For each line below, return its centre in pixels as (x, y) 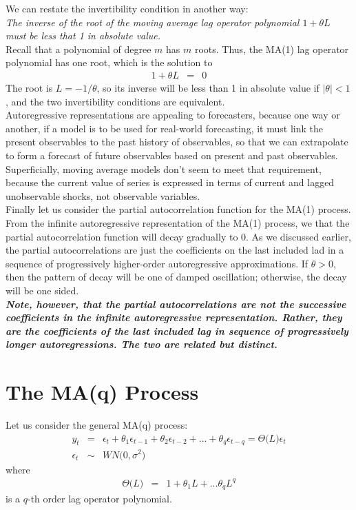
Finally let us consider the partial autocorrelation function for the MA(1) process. (178, 209)
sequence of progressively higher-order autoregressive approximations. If (157, 263)
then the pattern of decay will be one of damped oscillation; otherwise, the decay (176, 277)
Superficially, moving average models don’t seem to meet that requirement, (164, 169)
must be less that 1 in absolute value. (83, 35)
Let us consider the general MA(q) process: (97, 425)
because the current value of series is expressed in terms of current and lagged (170, 182)
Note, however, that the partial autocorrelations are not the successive (176, 304)
